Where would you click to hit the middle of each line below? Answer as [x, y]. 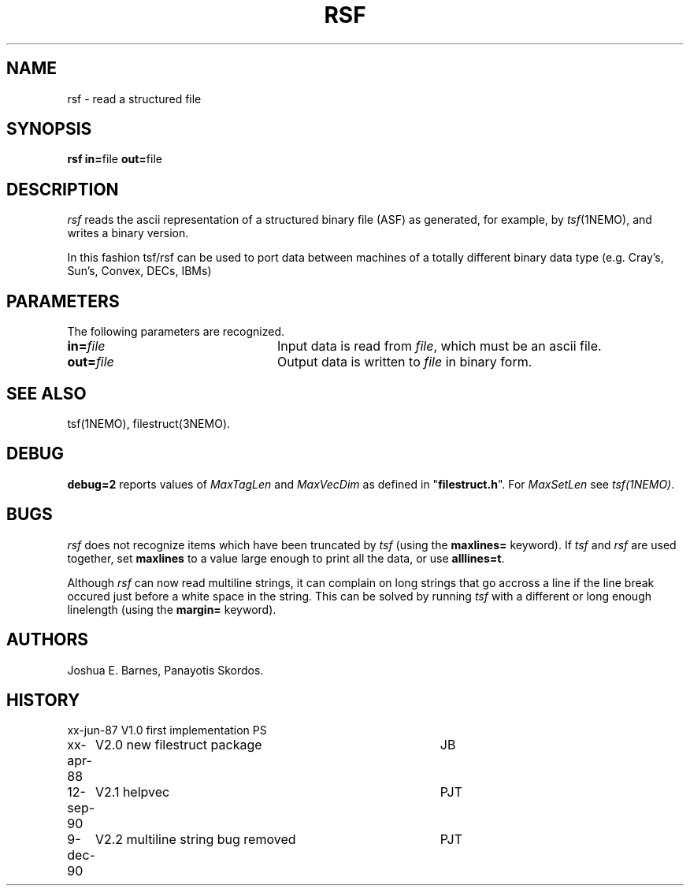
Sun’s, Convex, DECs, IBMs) [139, 271]
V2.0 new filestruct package [178, 745]
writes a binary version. [128, 233]
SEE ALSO [46, 393]
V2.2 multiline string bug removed [195, 840]
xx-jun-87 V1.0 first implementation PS [167, 730]
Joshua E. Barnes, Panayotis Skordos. [165, 670]
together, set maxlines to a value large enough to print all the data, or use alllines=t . [286, 558]
